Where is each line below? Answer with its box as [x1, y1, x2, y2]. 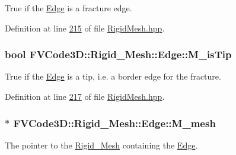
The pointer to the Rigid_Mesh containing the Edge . [5, 138, 198, 151]
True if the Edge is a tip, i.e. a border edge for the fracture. [5, 70, 221, 83]
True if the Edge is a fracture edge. [5, 2, 132, 14]
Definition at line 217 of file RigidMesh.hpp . [5, 90, 165, 102]
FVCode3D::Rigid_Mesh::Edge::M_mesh [13, 115, 216, 130]
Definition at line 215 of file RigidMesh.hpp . [5, 21, 165, 34]
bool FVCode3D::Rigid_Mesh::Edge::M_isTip [5, 47, 232, 62]
